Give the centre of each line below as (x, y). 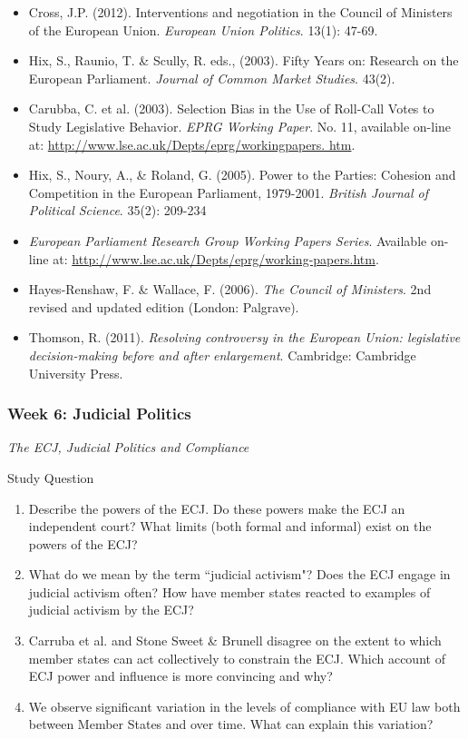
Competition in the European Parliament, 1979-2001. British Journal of (228, 192)
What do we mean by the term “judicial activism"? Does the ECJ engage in (239, 574)
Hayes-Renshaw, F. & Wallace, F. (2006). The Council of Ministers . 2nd (230, 289)
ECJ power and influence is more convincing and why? (180, 676)
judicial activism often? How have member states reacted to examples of (229, 591)
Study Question (51, 477)
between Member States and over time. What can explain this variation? (231, 724)
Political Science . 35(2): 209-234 (117, 210)
